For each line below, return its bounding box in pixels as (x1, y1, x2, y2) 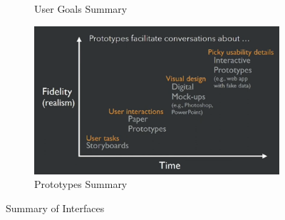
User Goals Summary (34, 1, 128, 16)
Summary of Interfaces (6, 200, 105, 215)
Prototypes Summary (34, 177, 128, 192)
